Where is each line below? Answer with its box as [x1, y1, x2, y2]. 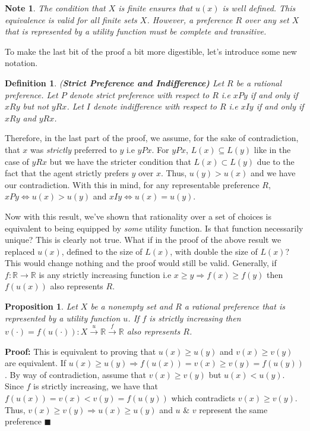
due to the [257, 155, 295, 167]
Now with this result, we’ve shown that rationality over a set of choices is [5, 210, 271, 222]
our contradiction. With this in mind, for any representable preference [5, 178, 260, 190]
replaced [5, 245, 35, 257]
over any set [245, 13, 289, 26]
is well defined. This [222, 2, 296, 14]
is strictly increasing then [149, 311, 241, 324]
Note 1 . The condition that [5, 2, 106, 14]
